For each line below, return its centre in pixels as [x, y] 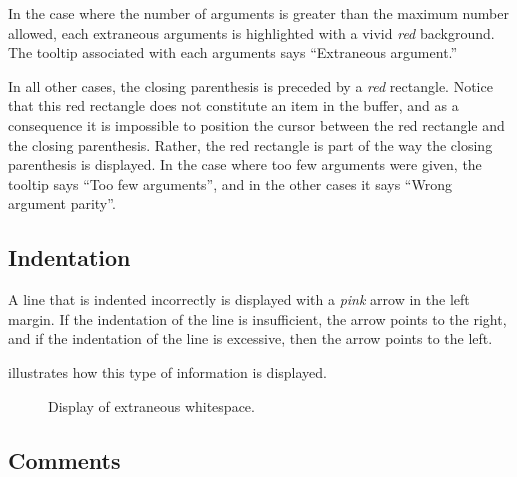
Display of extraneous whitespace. [151, 405]
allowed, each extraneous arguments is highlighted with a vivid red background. [251, 32]
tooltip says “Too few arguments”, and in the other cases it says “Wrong [230, 183]
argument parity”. [62, 203]
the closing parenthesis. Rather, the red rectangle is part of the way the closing [250, 144]
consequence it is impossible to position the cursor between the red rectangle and [256, 124]
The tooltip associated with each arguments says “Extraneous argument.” [233, 52]
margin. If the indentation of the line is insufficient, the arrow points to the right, [257, 318]
